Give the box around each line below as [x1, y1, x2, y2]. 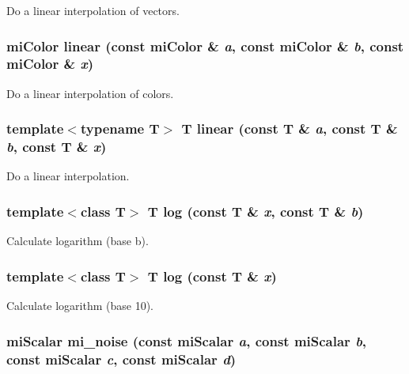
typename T [80, 119, 160, 138]
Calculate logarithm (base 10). [6, 297, 154, 314]
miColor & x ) [6, 54, 93, 74]
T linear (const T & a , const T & [181, 119, 398, 138]
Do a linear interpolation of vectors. [6, 2, 180, 18]
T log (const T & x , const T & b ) [147, 201, 364, 221]
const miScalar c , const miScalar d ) [6, 349, 237, 368]
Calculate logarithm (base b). [6, 232, 149, 249]
